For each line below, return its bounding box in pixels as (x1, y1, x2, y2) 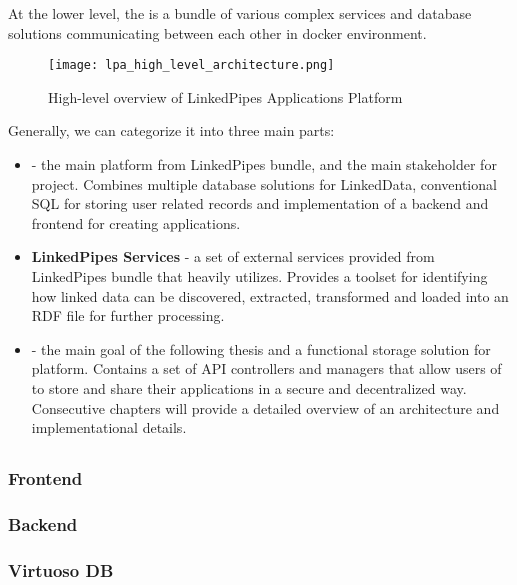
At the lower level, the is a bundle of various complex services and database (8, 3, 472, 23)
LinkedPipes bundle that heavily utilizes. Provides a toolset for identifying (31, 266, 488, 286)
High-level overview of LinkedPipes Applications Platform (48, 86, 403, 107)
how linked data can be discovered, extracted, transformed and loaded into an (31, 285, 509, 306)
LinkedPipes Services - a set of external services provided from (31, 246, 435, 267)
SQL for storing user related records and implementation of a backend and (31, 193, 489, 214)
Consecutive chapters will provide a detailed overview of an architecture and (31, 397, 500, 418)
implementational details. (31, 417, 187, 438)
